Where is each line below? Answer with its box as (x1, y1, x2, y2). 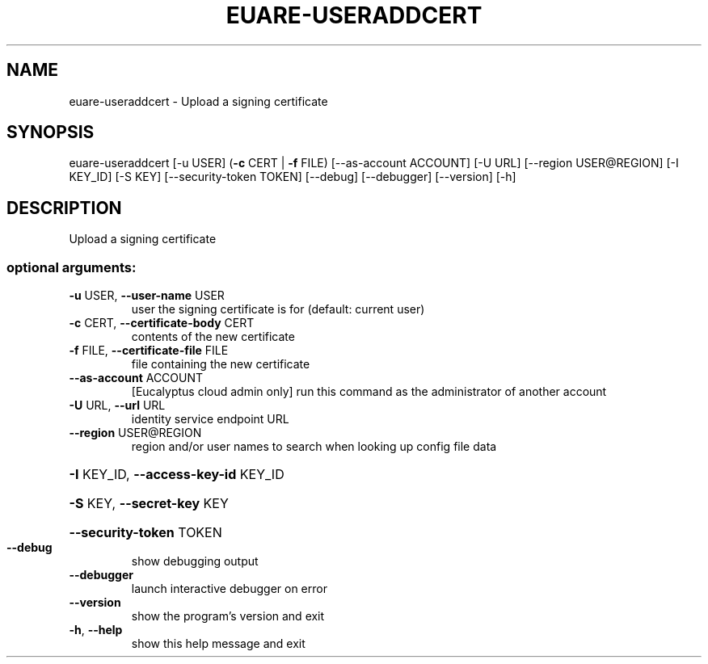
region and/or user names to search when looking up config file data (131, 439, 497, 454)
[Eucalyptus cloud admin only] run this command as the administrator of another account (131, 385, 607, 399)
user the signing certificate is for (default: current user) (131, 302, 425, 317)
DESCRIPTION (6, 197, 122, 218)
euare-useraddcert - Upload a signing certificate (69, 94, 328, 108)
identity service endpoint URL (131, 412, 289, 427)
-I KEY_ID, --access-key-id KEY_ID (69, 466, 284, 483)
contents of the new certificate (131, 330, 295, 344)
